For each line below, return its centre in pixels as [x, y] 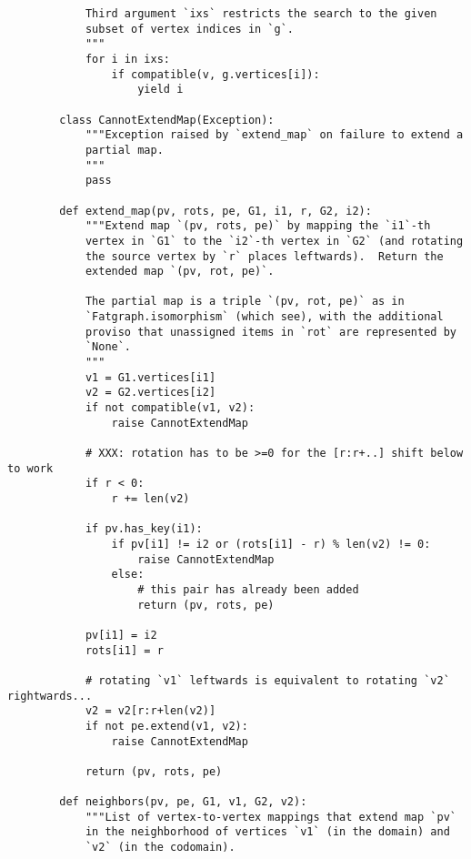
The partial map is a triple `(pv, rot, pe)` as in [245, 302]
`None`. [108, 347]
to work [30, 468]
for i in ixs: [127, 59]
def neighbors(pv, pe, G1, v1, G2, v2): [183, 802]
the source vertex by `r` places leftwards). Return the [264, 256]
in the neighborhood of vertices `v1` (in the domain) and [267, 832]
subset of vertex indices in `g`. [189, 29]
